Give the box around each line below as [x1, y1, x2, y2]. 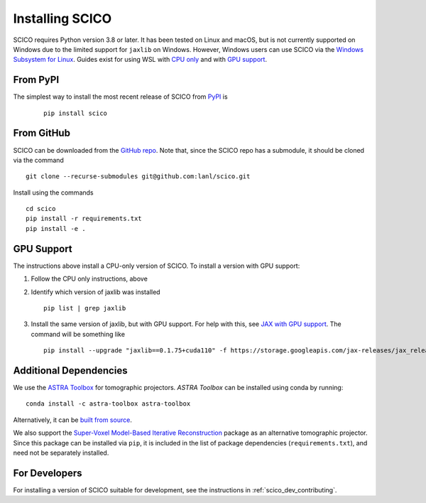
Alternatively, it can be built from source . [13, 416, 133, 424]
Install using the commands [13, 188, 94, 197]
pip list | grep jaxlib [43, 304, 126, 312]
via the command [13, 156, 64, 164]
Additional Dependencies [13, 364, 128, 377]
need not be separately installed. [13, 448, 109, 457]
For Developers [13, 467, 82, 479]
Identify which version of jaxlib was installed [31, 288, 160, 296]
